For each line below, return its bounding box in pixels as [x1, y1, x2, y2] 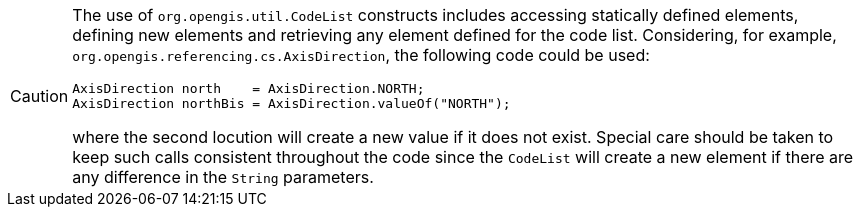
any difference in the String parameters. [72, 167, 374, 187]
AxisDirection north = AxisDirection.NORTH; [72, 81, 425, 96]
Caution [10, 86, 69, 106]
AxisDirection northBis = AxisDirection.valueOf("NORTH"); [72, 96, 511, 111]
